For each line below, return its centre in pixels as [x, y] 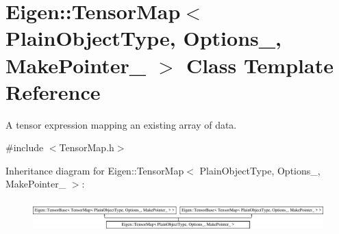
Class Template [260, 65]
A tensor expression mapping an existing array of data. [121, 124]
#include [25, 147]
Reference [53, 91]
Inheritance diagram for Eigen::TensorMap [95, 170]
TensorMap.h [87, 147]
